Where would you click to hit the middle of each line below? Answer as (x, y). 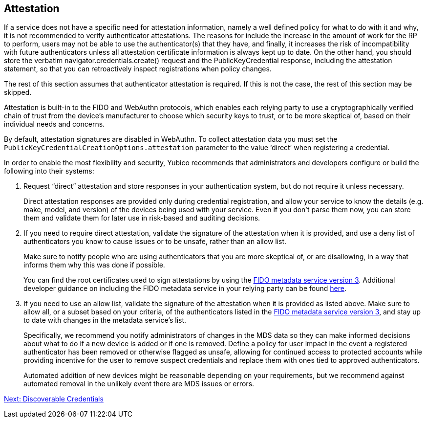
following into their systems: (49, 171)
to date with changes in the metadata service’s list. (105, 320)
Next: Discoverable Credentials (54, 399)
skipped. (18, 92)
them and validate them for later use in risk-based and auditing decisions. (142, 218)
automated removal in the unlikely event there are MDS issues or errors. (139, 384)
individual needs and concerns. (54, 124)
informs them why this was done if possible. (94, 265)
